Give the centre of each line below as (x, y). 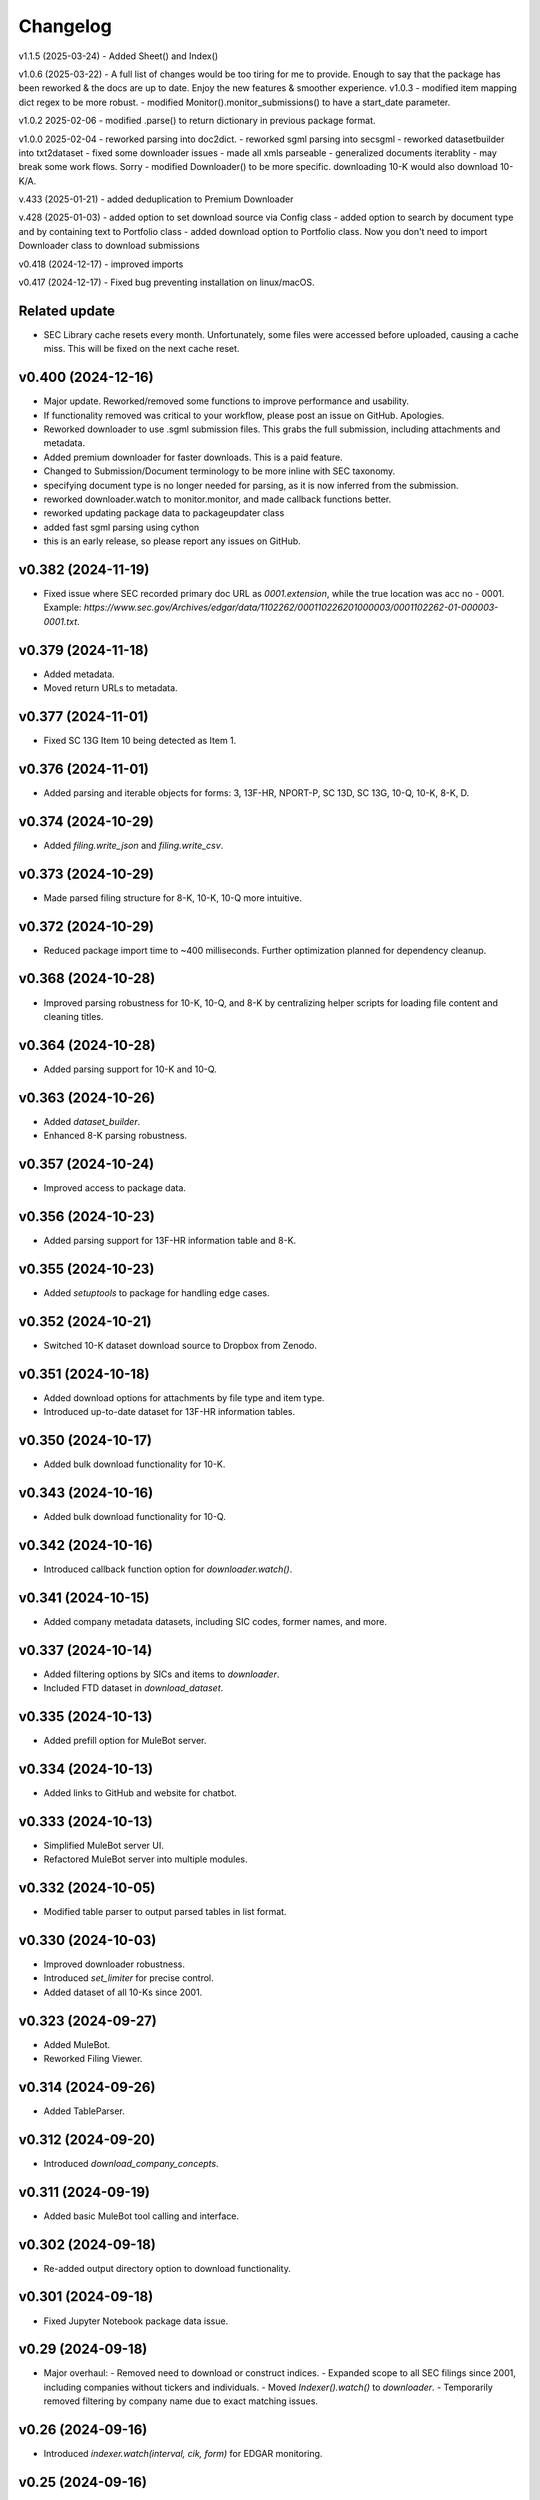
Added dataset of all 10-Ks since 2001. (123, 1992)
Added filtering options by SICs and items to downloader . (161, 1674)
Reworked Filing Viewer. (93, 2058)
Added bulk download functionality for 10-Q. (135, 1516)
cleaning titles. (73, 1016)
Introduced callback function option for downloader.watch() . (168, 1569)
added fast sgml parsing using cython (121, 527)
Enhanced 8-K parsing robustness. (115, 1136)
